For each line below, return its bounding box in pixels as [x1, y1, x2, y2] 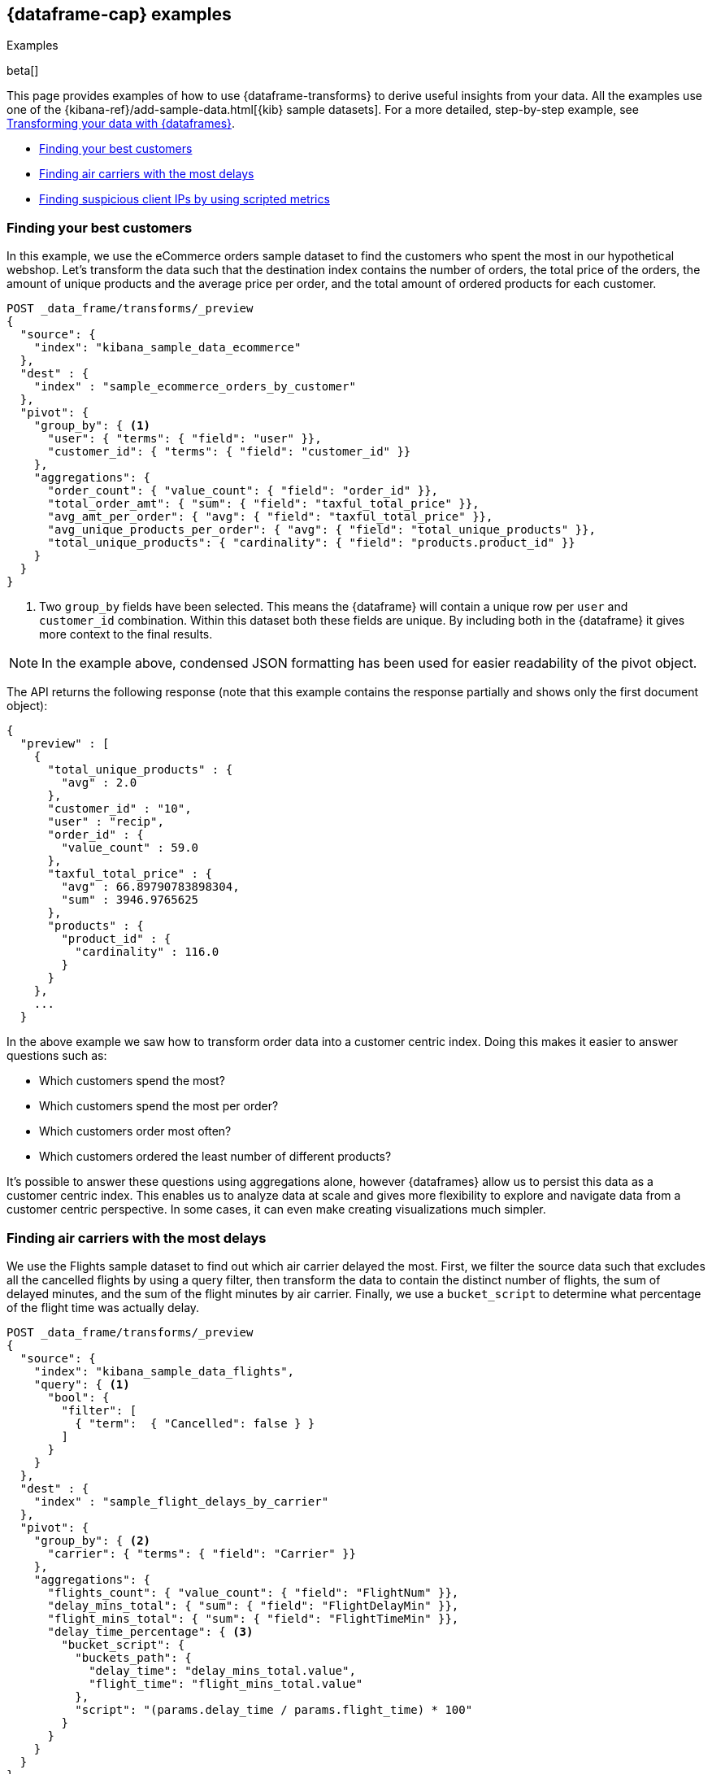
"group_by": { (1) [33, 419, 151, 433]
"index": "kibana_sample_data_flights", [33, 1364, 295, 1378]
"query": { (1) [33, 1377, 130, 1391]
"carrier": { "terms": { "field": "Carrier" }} [47, 1546, 356, 1560]
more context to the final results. [39, 627, 213, 642]
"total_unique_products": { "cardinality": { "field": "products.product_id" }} [47, 536, 575, 550]
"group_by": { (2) [33, 1533, 151, 1547]
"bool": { [47, 1390, 110, 1404]
